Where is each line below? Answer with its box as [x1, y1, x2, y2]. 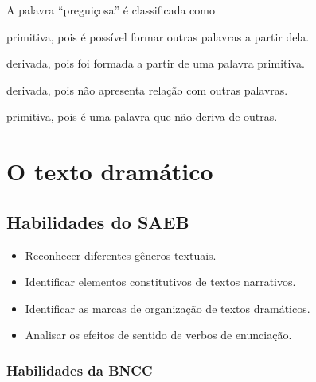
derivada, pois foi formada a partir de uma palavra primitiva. [6, 55, 305, 71]
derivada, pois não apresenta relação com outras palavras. [6, 81, 288, 98]
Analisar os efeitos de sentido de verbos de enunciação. [25, 326, 292, 343]
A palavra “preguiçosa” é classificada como [6, 2, 215, 17]
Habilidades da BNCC [6, 360, 153, 380]
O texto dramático [6, 155, 213, 187]
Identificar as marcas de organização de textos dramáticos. [25, 299, 310, 316]
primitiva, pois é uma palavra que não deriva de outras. [6, 108, 278, 125]
